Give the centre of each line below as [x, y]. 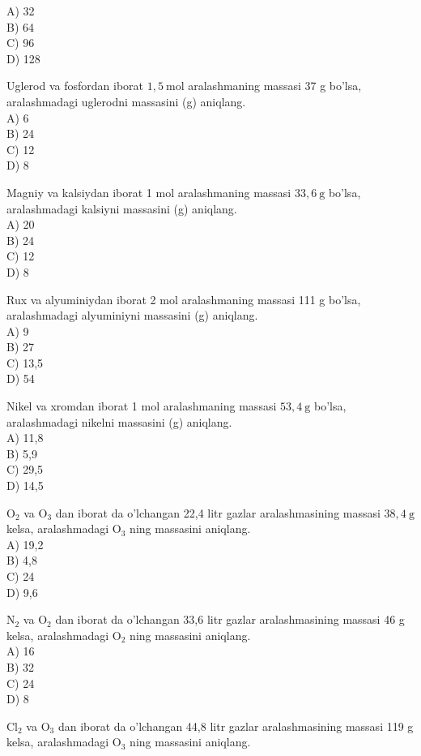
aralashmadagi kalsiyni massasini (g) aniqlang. [122, 208]
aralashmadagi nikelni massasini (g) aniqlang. [119, 421]
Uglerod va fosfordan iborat [75, 86]
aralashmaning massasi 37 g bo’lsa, [275, 86]
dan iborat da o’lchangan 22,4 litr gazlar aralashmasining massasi [218, 512]
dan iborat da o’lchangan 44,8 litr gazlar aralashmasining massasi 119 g [236, 726]
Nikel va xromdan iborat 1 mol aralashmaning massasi [142, 406]
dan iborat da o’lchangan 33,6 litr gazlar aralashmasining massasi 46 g [230, 619]
